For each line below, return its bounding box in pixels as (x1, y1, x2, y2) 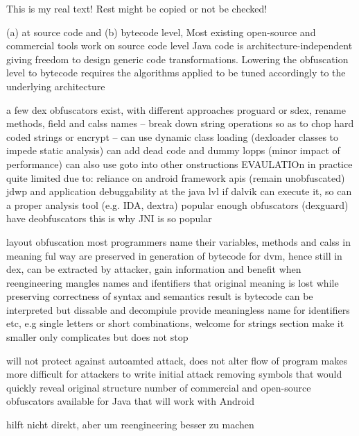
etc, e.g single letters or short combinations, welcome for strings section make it (6, 316, 344, 330)
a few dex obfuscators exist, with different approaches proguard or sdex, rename (6, 102, 346, 117)
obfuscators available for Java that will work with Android (6, 394, 254, 408)
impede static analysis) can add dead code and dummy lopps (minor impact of (6, 143, 340, 158)
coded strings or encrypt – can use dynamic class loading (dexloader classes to (6, 129, 339, 144)
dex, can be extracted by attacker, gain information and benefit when (6, 262, 301, 276)
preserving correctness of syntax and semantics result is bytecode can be (6, 289, 313, 303)
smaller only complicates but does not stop (6, 330, 189, 344)
